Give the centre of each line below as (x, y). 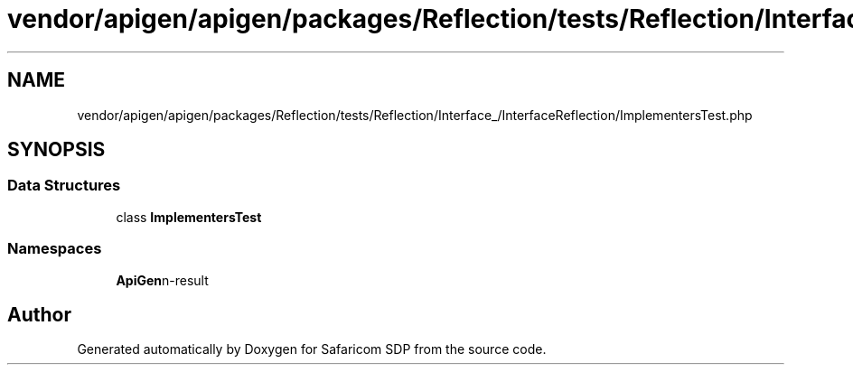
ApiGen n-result (162, 280)
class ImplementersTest (189, 217)
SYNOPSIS (56, 150)
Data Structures (64, 186)
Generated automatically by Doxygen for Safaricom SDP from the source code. (312, 349)
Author (39, 314)
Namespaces (55, 249)
